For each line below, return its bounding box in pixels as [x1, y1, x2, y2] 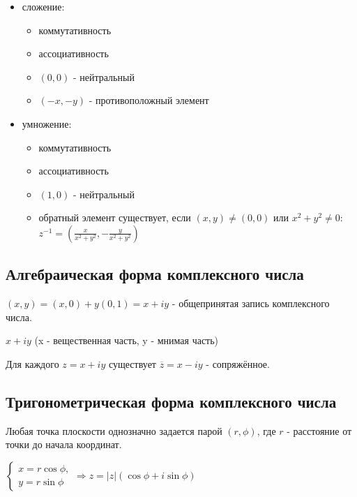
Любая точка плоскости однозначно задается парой [6, 423, 222, 438]
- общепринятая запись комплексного [172, 296, 330, 311]
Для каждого [6, 356, 59, 371]
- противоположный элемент [89, 93, 209, 107]
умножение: [22, 116, 72, 131]
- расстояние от [287, 423, 352, 438]
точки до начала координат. [6, 437, 122, 452]
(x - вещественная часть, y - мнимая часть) [34, 333, 219, 348]
